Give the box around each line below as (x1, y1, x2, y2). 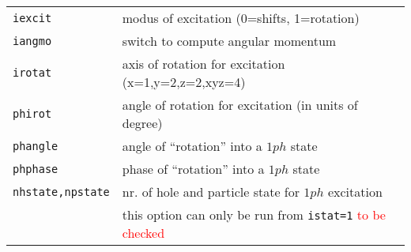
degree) (122, 114, 163, 132)
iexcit (13, 11, 52, 24)
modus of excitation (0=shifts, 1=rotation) (122, 9, 360, 27)
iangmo (13, 34, 52, 47)
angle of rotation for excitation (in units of (122, 96, 358, 114)
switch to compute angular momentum (122, 32, 337, 50)
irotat (13, 66, 52, 79)
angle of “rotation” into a (122, 137, 262, 155)
